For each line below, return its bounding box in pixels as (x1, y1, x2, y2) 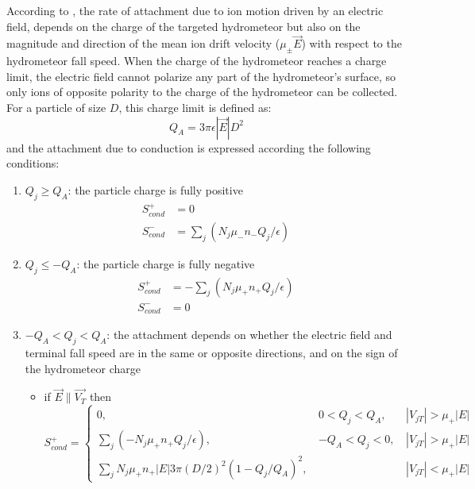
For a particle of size (6, 98, 106, 115)
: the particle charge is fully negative (76, 255, 255, 271)
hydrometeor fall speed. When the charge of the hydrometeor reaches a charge (6, 52, 387, 69)
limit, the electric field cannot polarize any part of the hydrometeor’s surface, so (6, 67, 396, 84)
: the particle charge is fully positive (68, 181, 243, 198)
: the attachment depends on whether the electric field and (106, 326, 392, 343)
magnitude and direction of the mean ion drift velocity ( (6, 35, 280, 52)
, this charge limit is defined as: (118, 98, 272, 115)
